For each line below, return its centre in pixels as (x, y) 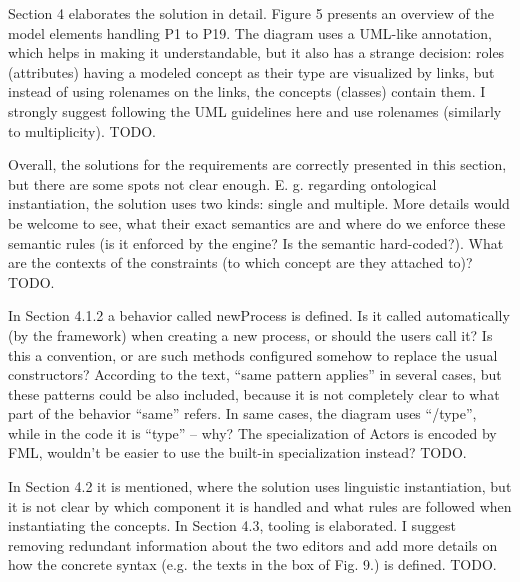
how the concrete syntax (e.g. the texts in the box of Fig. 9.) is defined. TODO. (252, 564)
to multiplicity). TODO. (82, 130)
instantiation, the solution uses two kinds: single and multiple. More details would (259, 203)
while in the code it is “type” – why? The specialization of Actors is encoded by (252, 432)
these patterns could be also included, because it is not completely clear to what (254, 393)
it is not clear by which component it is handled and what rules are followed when (260, 505)
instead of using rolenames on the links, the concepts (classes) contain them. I (247, 91)
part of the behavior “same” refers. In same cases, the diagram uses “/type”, (242, 413)
